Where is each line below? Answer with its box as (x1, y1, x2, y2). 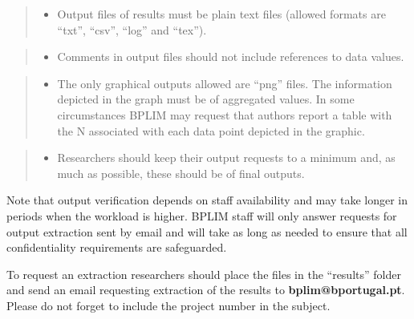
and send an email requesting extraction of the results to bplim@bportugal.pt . (6, 281, 405, 298)
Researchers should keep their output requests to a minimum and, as (57, 149, 396, 166)
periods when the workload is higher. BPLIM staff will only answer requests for (6, 207, 397, 224)
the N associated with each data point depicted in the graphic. (57, 122, 365, 139)
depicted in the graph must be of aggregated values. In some (57, 91, 355, 107)
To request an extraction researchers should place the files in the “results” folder (6, 265, 401, 282)
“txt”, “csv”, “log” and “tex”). (57, 21, 207, 38)
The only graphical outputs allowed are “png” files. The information (57, 75, 392, 91)
